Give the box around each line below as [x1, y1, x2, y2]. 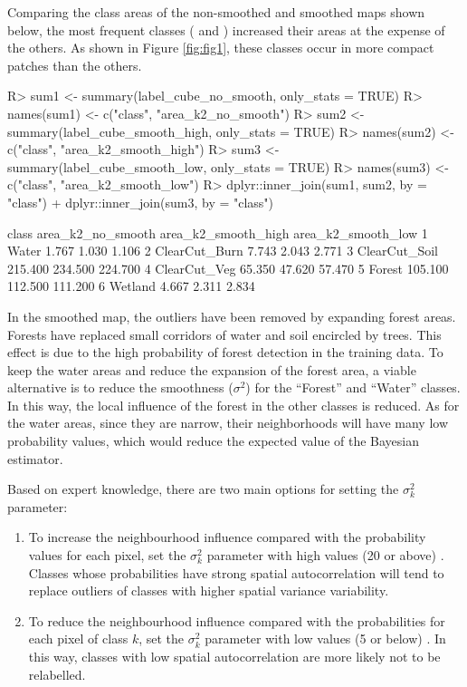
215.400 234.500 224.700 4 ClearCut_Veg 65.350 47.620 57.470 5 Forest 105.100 [7, 258, 449, 277]
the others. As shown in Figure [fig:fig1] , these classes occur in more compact [7, 38, 434, 57]
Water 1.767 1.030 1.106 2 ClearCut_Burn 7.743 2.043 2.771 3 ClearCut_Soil [7, 241, 438, 260]
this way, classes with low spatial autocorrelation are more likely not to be [28, 647, 441, 665]
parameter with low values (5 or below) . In [205, 629, 446, 648]
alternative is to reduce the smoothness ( [7, 378, 233, 397]
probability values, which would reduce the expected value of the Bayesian [7, 431, 420, 450]
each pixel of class [28, 629, 129, 648]
